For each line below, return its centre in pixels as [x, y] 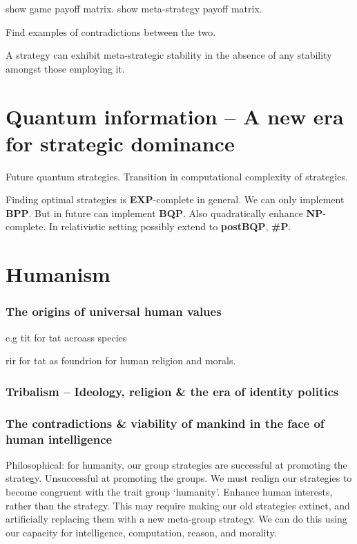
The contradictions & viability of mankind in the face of [165, 423]
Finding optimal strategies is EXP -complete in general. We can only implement [175, 199]
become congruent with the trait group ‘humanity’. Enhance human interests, [169, 492]
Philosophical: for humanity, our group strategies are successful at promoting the [176, 464]
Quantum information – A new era [175, 116]
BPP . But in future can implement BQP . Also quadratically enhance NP [164, 213]
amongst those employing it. [65, 68]
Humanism [58, 274]
